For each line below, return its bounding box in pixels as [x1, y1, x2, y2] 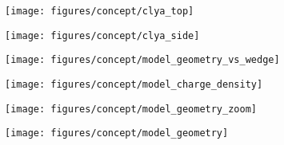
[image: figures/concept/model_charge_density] [5, 78, 263, 90]
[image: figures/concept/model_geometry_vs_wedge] [5, 54, 280, 66]
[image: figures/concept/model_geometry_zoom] [5, 103, 257, 115]
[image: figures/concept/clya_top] [5, 6, 194, 17]
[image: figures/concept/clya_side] [5, 29, 200, 41]
